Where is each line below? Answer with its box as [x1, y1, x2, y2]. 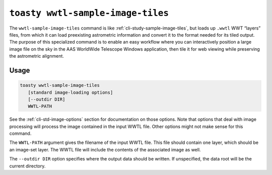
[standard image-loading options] [28, 89, 113, 95]
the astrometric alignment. [9, 53, 64, 59]
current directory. [9, 163, 46, 169]
